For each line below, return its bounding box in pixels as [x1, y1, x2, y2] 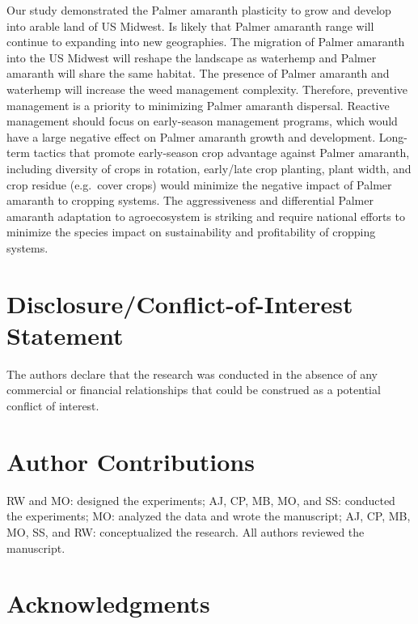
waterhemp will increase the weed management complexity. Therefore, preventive [6, 80, 408, 97]
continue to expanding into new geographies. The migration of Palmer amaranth [6, 33, 405, 50]
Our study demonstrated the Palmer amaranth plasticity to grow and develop [6, 2, 391, 18]
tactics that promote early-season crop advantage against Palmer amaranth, [33, 144, 410, 161]
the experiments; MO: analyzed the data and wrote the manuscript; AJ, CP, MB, [6, 507, 411, 524]
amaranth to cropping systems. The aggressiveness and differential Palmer [6, 192, 374, 209]
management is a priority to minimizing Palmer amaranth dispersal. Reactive [6, 96, 390, 113]
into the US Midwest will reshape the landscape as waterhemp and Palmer [6, 49, 377, 66]
